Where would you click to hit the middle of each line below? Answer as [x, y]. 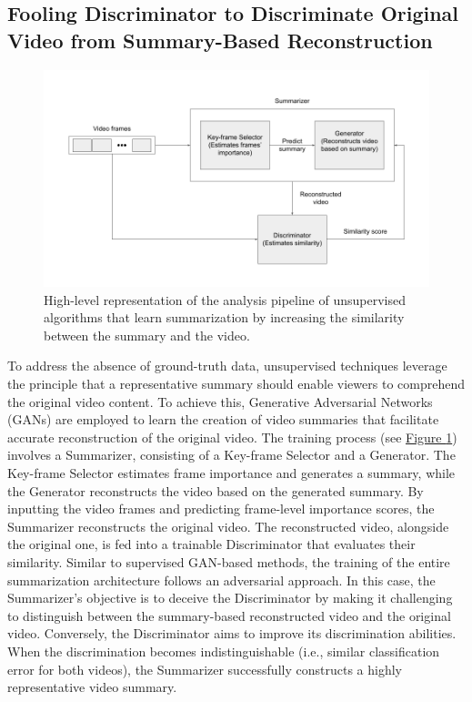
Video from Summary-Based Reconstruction [220, 40]
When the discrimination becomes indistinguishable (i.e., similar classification [224, 651]
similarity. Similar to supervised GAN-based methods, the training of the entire [229, 562]
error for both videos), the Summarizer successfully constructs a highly [205, 669]
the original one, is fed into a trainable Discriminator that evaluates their [211, 544]
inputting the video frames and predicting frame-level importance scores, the [221, 509]
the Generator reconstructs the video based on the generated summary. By [216, 490]
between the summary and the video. [147, 335]
